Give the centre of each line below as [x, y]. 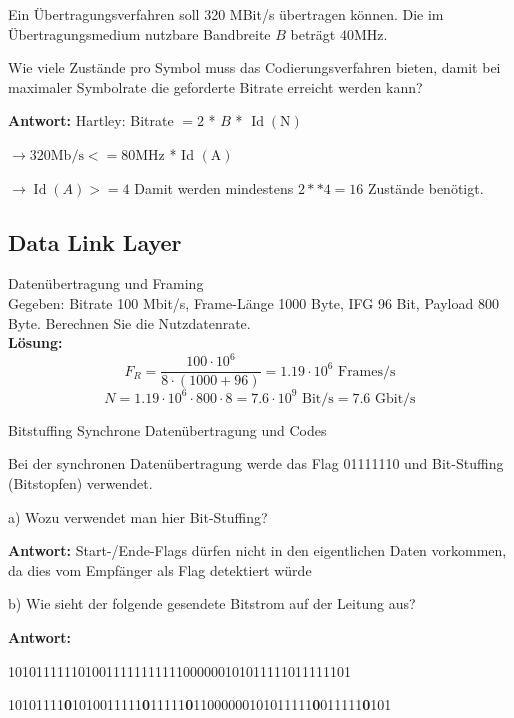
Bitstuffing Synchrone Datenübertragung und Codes [167, 429]
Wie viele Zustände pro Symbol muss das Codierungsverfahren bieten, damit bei [254, 67]
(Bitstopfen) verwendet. [80, 482]
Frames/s [366, 371]
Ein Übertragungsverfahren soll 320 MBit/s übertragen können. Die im [226, 14]
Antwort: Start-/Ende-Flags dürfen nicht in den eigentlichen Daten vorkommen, [257, 550]
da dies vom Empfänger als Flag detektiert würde [160, 569]
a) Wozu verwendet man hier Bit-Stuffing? [138, 516]
